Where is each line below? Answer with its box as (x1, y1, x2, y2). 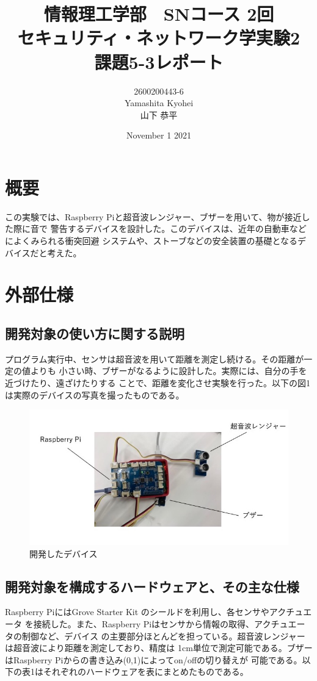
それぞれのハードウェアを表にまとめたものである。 (43, 665, 249, 678)
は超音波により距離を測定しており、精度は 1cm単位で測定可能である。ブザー (5, 641, 313, 654)
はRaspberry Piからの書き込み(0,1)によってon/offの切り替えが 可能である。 (5, 653, 302, 666)
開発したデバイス (29, 547, 98, 560)
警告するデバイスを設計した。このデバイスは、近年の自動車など (50, 222, 307, 235)
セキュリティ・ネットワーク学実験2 (17, 25, 301, 50)
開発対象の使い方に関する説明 (5, 323, 184, 342)
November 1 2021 (126, 129, 191, 142)
